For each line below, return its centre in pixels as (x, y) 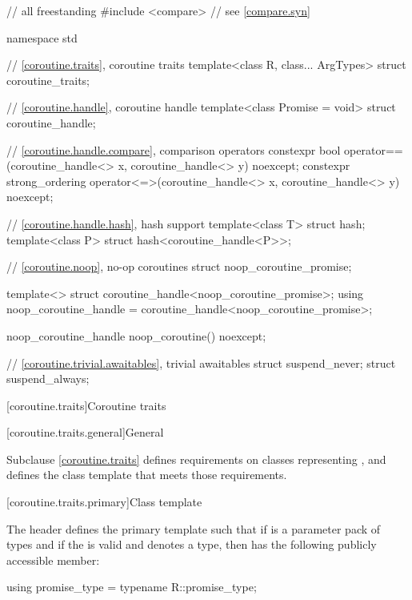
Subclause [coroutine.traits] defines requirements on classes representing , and (196, 459)
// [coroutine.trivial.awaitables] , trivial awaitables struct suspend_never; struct (201, 362)
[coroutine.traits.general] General (85, 432)
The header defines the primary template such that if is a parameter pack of (194, 528)
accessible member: (53, 560)
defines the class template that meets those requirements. (147, 475)
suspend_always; (48, 379)
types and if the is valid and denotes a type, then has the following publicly (192, 544)
